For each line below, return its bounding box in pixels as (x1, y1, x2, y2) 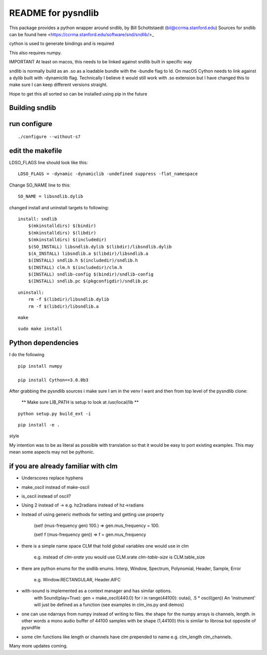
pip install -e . (18, 422, 60, 428)
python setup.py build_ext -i (18, 411, 91, 417)
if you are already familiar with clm (9, 462, 118, 470)
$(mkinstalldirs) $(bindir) (28, 223, 96, 229)
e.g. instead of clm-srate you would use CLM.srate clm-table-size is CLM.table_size (34, 554, 205, 560)
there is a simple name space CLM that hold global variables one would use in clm (21, 543, 189, 549)
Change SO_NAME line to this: (9, 182, 71, 188)
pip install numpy (18, 363, 63, 369)
